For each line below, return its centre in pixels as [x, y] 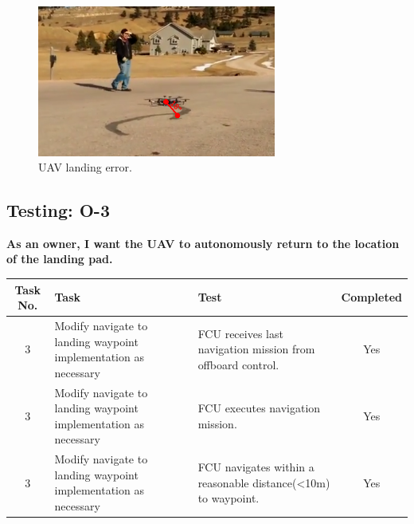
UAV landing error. [85, 167]
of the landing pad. [60, 259]
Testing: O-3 [58, 210]
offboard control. [238, 364]
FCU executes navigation [259, 408]
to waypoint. [228, 498]
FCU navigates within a [256, 467]
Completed [371, 297]
